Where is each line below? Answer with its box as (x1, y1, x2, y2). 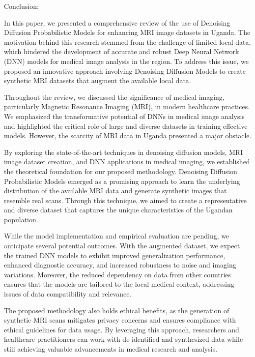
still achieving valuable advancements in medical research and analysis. (4, 344, 218, 354)
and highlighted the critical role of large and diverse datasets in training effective (4, 120, 248, 131)
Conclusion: (4, 1, 39, 11)
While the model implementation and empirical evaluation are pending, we (4, 231, 229, 241)
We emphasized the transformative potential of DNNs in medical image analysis (4, 111, 245, 121)
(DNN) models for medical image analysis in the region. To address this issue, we (4, 56, 249, 66)
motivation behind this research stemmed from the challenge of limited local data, (4, 36, 251, 47)
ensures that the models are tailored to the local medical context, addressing (4, 279, 234, 289)
